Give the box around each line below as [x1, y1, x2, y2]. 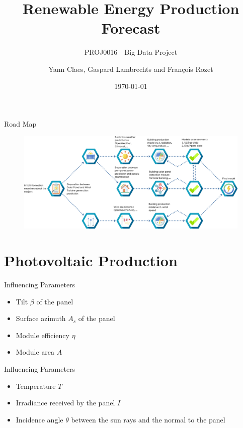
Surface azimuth [16, 313, 66, 324]
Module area [16, 347, 55, 357]
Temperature [16, 380, 56, 391]
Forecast [101, 18, 160, 38]
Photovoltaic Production [4, 250, 178, 271]
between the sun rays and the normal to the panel [71, 414, 225, 424]
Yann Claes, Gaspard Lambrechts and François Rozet [48, 63, 213, 74]
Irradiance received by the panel [16, 397, 115, 408]
